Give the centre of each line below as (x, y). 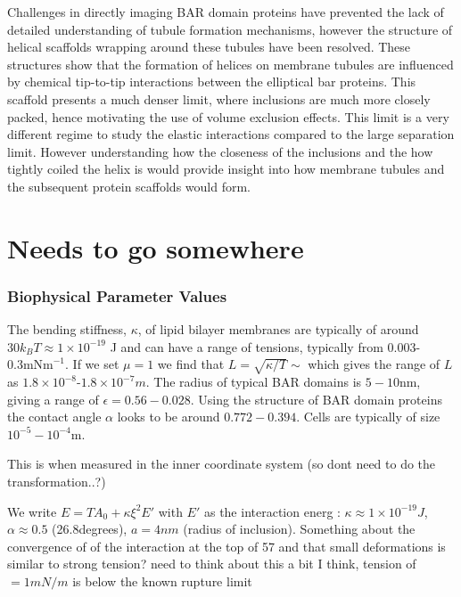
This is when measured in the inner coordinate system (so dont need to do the (222, 464)
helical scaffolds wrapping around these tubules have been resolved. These (209, 47)
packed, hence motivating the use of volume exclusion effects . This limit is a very (228, 116)
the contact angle (54, 417)
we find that (191, 364)
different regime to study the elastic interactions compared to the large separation (231, 134)
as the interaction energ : (272, 511)
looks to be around (169, 417)
